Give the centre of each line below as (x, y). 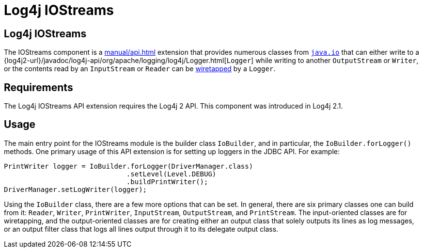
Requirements (39, 87)
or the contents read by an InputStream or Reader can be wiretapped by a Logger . (140, 69)
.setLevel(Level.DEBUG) (171, 174)
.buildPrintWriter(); (167, 181)
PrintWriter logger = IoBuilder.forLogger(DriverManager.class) (129, 166)
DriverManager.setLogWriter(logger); (76, 189)
